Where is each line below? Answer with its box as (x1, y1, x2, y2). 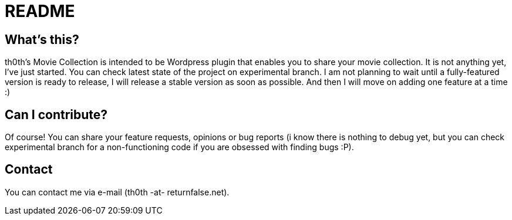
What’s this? (5, 32, 79, 47)
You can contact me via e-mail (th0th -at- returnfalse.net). (5, 187, 230, 197)
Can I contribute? (5, 107, 108, 122)
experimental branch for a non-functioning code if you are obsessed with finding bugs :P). (5, 142, 354, 153)
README (5, 1, 75, 21)
